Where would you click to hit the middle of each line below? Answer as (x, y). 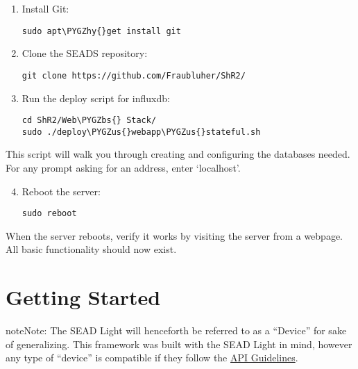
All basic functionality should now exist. (91, 249)
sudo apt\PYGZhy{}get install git (101, 31)
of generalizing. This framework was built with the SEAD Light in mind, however (179, 344)
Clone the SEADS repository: (85, 53)
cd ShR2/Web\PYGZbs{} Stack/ (89, 121)
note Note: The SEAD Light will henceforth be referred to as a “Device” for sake (176, 330)
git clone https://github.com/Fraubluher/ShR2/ (134, 75)
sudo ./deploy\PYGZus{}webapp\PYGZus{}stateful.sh (141, 132)
